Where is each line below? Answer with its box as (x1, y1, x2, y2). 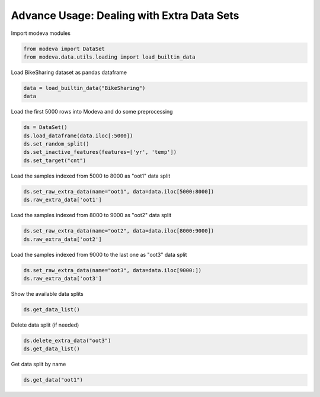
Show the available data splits (11, 290, 84, 297)
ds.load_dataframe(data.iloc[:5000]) (23, 132, 133, 139)
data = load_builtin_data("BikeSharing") (23, 85, 146, 91)
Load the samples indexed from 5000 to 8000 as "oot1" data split (11, 172, 171, 179)
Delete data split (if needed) (11, 321, 79, 328)
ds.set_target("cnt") (23, 157, 87, 164)
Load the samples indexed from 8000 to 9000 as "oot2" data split (11, 212, 172, 219)
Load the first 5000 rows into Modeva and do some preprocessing (11, 108, 173, 115)
